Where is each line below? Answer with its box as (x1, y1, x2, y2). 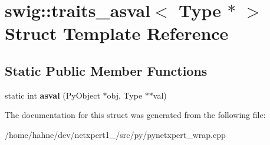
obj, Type (107, 89, 143, 101)
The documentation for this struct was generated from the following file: (5, 109, 266, 121)
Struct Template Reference (5, 21, 229, 45)
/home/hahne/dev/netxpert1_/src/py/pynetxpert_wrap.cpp (5, 128, 226, 140)
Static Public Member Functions (5, 61, 208, 79)
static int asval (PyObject (5, 89, 100, 101)
